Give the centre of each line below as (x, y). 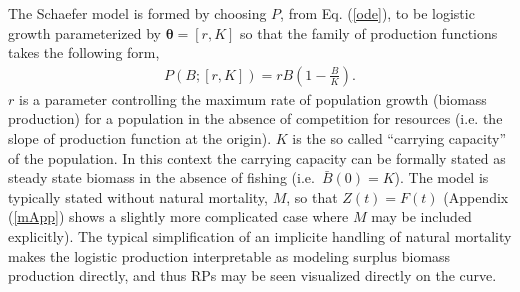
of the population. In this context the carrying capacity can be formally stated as (257, 157)
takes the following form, (84, 52)
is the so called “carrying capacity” (399, 138)
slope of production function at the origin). (140, 138)
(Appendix (476, 196)
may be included (421, 216)
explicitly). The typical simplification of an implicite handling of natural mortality (260, 235)
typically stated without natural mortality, (138, 196)
